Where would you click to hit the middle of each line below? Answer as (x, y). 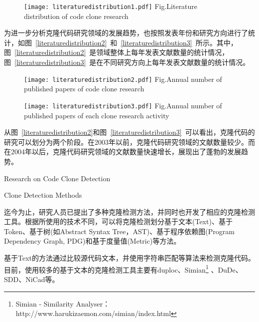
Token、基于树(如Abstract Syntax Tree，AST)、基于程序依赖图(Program (119, 231)
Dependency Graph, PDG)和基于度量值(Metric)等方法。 (92, 241)
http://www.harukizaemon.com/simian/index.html (93, 313)
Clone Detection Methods (43, 195)
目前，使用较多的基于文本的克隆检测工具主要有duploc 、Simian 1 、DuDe (120, 269)
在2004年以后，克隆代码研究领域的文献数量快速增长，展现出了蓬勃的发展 (123, 152)
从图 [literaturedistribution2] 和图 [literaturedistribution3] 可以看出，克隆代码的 (129, 132)
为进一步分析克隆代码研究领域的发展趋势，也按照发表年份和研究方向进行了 (126, 33)
